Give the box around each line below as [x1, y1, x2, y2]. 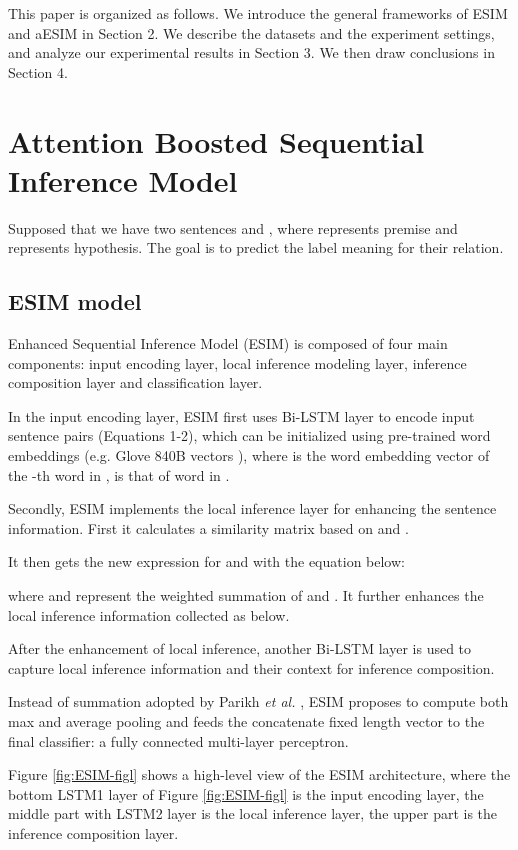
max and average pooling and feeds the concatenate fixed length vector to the [8, 710, 485, 731]
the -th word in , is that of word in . [8, 464, 230, 485]
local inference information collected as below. [8, 604, 290, 625]
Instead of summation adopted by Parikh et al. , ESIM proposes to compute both [8, 691, 509, 712]
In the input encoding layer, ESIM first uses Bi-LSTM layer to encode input [8, 405, 475, 426]
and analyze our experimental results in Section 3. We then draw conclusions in [8, 42, 495, 63]
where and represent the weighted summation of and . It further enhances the [8, 585, 484, 606]
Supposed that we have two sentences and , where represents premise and [8, 217, 458, 238]
